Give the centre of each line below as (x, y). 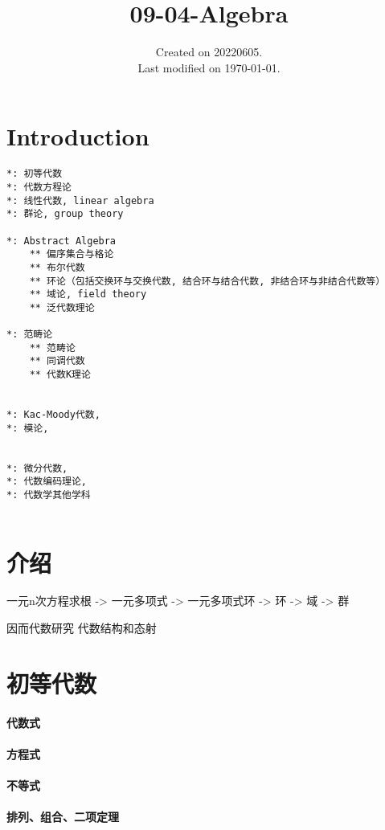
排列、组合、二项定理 (63, 817)
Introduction (78, 136)
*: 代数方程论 (39, 187)
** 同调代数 (57, 361)
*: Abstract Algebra (61, 241)
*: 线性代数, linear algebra (80, 200)
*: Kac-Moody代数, (53, 415)
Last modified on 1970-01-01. (209, 67)
